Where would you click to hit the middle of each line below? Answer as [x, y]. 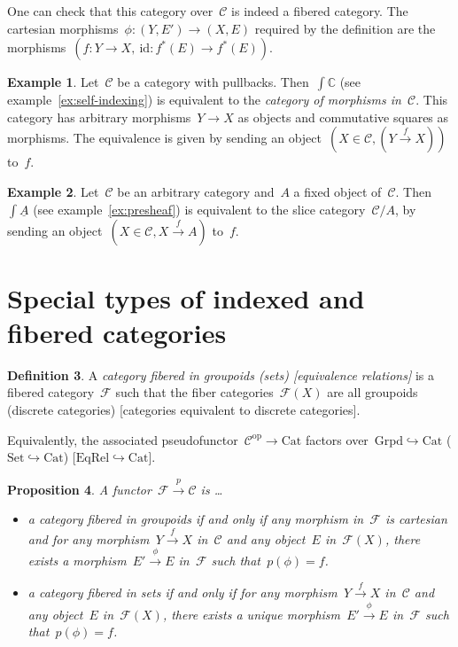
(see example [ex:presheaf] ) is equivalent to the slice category [199, 209]
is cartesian [416, 519]
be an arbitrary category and [196, 191]
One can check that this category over [110, 11]
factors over [337, 439]
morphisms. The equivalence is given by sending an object [164, 138]
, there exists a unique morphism [252, 614]
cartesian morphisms [63, 28]
